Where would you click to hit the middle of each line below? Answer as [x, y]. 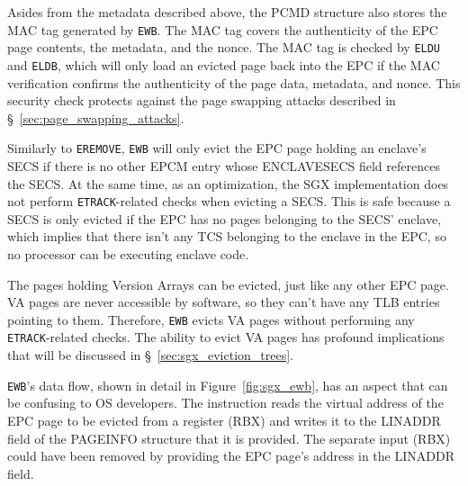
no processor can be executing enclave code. [128, 254]
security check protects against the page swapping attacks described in [202, 100]
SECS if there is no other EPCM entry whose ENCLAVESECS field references [224, 166]
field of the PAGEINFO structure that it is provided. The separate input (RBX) [229, 438]
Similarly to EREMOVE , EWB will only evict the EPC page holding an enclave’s [217, 148]
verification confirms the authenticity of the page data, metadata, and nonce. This [234, 82]
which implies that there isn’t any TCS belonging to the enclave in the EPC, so [227, 236]
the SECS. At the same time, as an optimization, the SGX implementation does [228, 183]
